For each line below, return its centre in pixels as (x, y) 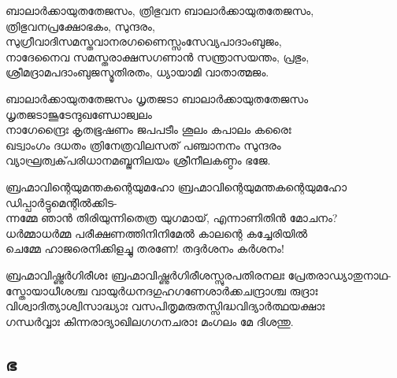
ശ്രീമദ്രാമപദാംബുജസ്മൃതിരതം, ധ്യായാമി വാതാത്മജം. (137, 72)
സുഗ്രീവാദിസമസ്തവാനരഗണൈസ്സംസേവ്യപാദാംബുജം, (144, 41)
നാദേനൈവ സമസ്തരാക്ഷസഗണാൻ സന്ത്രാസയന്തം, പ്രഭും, (158, 56)
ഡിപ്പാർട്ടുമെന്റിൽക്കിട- (61, 202)
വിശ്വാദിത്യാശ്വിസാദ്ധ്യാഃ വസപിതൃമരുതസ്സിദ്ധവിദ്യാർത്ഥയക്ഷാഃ (165, 306)
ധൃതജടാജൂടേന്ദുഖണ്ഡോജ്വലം (79, 114)
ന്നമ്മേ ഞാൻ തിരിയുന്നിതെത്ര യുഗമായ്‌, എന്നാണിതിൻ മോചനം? (172, 218)
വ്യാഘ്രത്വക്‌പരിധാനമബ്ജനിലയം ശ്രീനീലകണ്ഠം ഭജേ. (138, 160)
